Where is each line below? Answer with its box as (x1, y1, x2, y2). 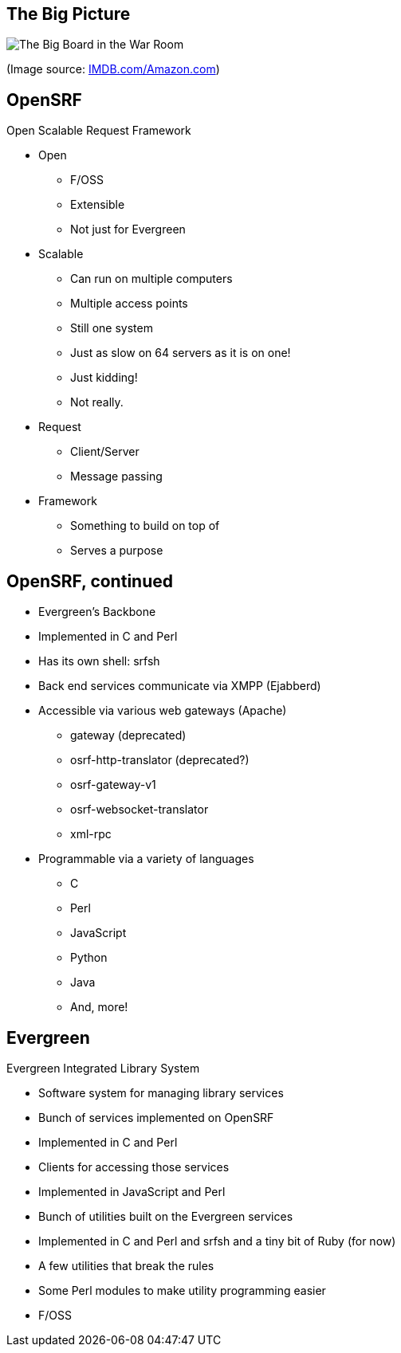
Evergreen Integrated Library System (6, 1061, 200, 1075)
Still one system (70, 321, 153, 335)
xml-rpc (70, 827, 112, 841)
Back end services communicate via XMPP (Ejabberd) (38, 679, 321, 693)
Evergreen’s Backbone (38, 605, 156, 619)
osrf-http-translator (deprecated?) (70, 753, 250, 767)
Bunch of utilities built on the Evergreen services (38, 1209, 293, 1223)
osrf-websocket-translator (70, 802, 209, 817)
